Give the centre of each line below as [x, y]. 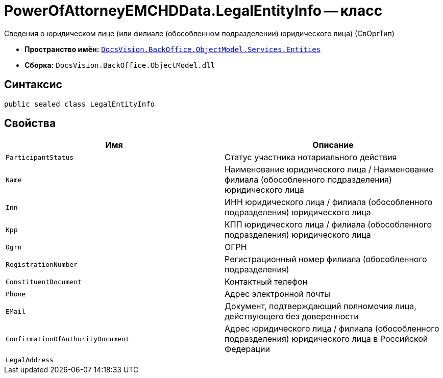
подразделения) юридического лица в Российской [326, 339]
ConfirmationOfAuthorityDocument [68, 339]
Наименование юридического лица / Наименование [329, 170]
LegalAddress [30, 360]
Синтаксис [33, 85]
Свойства [30, 123]
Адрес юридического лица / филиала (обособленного [332, 329]
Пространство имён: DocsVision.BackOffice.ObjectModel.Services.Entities [173, 49]
